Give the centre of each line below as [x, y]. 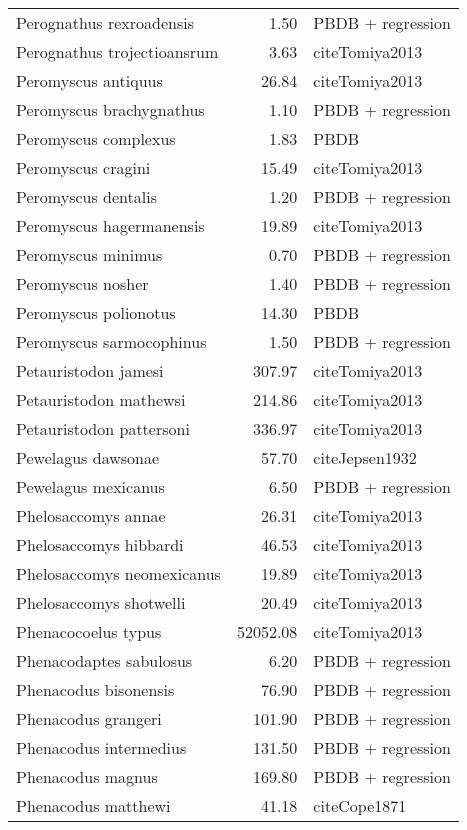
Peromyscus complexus [96, 138]
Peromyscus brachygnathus [110, 109]
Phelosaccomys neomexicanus [118, 573]
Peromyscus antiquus [89, 80]
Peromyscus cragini [83, 167]
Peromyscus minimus [89, 254]
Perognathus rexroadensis [105, 22]
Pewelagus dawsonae [88, 457]
